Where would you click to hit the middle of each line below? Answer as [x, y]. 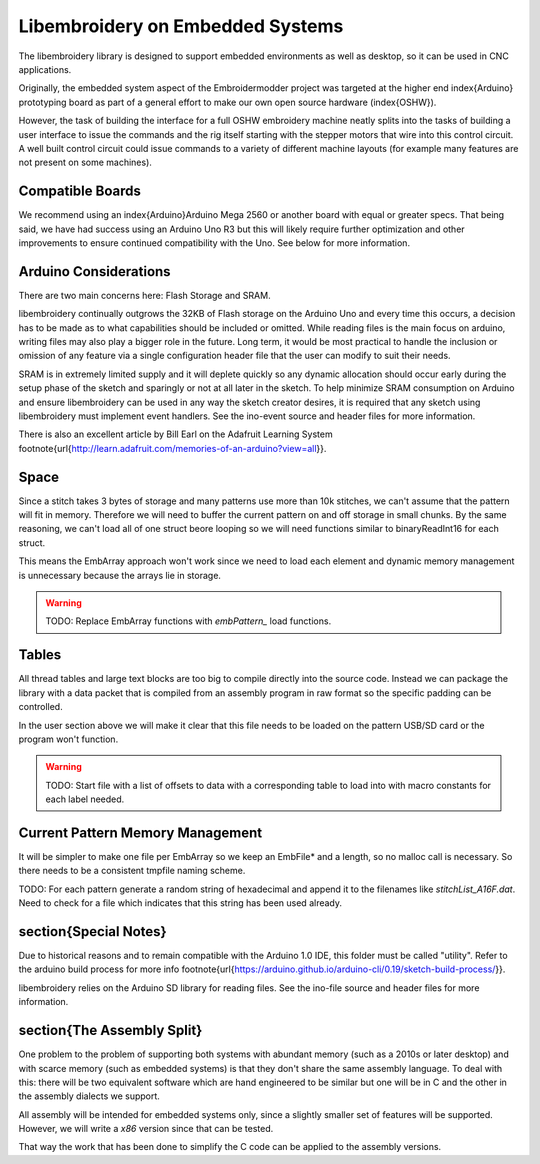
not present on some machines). [85, 162]
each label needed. [85, 799]
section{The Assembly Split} [110, 1030]
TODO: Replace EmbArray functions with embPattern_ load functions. [188, 621]
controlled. [41, 707]
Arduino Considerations [94, 271]
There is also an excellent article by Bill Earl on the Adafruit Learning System [176, 434]
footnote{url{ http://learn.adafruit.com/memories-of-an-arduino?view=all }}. [172, 448]
